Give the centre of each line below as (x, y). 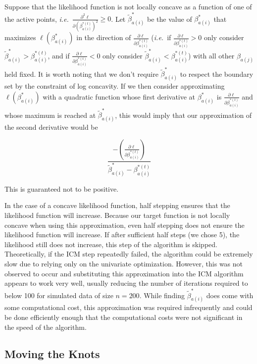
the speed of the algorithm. (46, 327)
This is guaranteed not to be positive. (62, 188)
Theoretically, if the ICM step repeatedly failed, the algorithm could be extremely (129, 254)
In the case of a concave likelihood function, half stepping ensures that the (117, 205)
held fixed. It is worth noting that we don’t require (81, 74)
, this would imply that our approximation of (183, 115)
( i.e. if (161, 37)
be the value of (170, 19)
